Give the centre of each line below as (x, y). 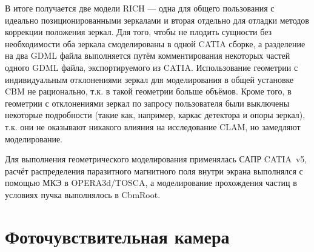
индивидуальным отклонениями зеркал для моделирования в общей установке (149, 79)
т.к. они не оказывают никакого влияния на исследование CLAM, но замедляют (153, 126)
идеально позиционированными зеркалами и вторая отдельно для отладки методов (157, 20)
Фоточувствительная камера (117, 236)
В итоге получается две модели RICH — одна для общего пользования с (140, 8)
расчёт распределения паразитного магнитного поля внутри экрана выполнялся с (154, 171)
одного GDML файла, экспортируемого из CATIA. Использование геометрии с (152, 67)
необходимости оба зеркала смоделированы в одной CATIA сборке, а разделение (155, 43)
